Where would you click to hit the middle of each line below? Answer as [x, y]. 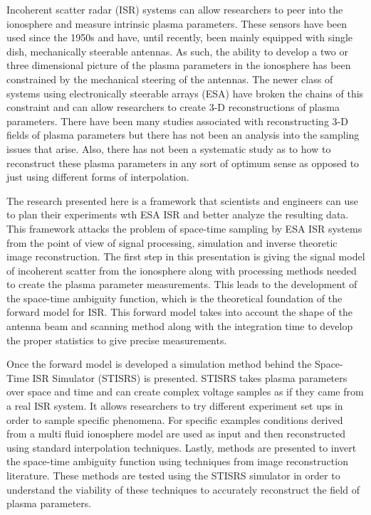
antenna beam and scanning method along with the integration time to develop [180, 326]
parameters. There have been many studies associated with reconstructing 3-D [177, 121]
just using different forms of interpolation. [98, 177]
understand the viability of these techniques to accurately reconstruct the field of [183, 489]
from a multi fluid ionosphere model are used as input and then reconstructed [176, 434]
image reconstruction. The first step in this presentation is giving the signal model [186, 256]
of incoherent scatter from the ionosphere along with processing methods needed [182, 270]
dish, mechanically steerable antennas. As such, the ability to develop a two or [177, 51]
